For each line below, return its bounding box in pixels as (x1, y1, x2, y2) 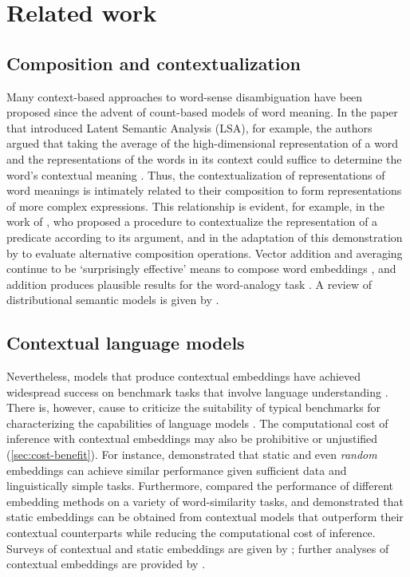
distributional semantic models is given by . (6, 291, 219, 308)
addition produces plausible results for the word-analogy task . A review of (6, 275, 372, 292)
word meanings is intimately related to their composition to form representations (6, 182, 402, 199)
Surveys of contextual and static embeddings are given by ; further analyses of (6, 539, 389, 556)
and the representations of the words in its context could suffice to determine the (6, 150, 402, 167)
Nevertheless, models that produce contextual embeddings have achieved (6, 368, 361, 385)
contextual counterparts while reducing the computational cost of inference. (6, 524, 376, 541)
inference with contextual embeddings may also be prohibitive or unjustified (6, 430, 378, 447)
